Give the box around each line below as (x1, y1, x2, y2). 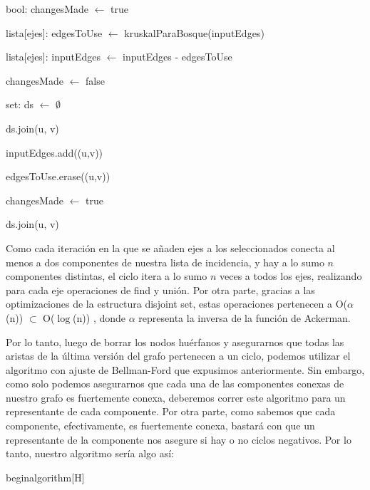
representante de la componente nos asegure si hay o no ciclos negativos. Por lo (6, 432, 351, 447)
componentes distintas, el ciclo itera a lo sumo (6, 269, 207, 283)
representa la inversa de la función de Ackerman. (138, 310, 351, 325)
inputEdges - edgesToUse (123, 49, 232, 64)
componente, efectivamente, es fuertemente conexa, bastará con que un (6, 418, 315, 433)
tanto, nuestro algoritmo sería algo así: (6, 446, 175, 461)
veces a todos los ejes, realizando (219, 269, 362, 283)
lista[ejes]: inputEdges (6, 49, 101, 64)
